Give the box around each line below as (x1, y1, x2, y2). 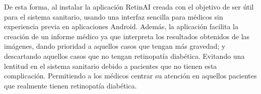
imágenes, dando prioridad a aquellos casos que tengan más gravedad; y (4, 41, 226, 51)
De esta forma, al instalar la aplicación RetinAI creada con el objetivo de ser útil (4, 2, 254, 12)
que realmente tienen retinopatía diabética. (4, 80, 137, 90)
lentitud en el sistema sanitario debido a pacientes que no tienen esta (4, 60, 217, 71)
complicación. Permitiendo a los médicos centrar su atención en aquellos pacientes (4, 70, 257, 81)
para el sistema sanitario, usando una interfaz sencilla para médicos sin (4, 11, 223, 22)
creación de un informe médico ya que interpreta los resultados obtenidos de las (4, 31, 250, 41)
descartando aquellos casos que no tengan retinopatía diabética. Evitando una (4, 50, 245, 61)
